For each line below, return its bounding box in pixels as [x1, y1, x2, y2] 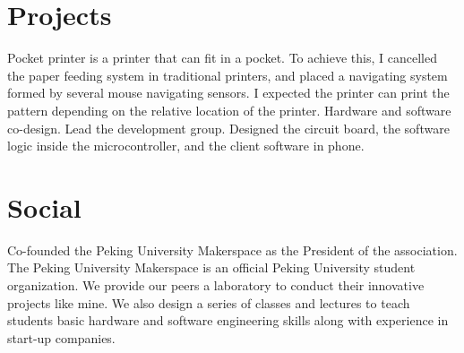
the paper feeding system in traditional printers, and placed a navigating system [7, 65, 448, 84]
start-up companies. [7, 328, 116, 347]
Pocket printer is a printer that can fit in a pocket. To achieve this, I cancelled [7, 48, 437, 67]
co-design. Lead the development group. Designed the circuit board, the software [7, 118, 450, 137]
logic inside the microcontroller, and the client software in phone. [7, 136, 365, 155]
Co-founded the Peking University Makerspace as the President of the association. [7, 240, 458, 259]
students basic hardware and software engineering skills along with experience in [7, 311, 449, 330]
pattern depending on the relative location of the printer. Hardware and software [7, 100, 451, 119]
